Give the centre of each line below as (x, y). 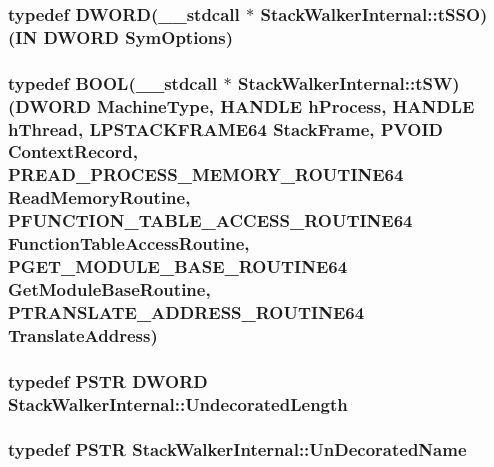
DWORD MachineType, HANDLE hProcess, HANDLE (245, 105)
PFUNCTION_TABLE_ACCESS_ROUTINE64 (210, 220)
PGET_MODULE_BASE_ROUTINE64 (178, 266)
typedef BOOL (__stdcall (113, 82)
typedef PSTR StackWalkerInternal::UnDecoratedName (237, 449)
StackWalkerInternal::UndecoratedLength (178, 403)
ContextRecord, (73, 151)
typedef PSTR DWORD (108, 380)
